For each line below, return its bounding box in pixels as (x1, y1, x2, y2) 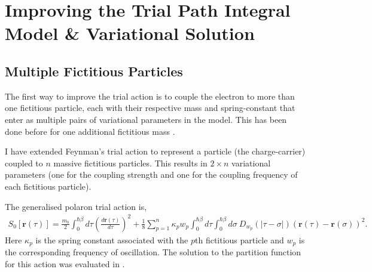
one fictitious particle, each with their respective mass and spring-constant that (5, 101, 295, 114)
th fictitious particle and (195, 233, 284, 246)
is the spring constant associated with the (35, 233, 188, 246)
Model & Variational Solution (5, 21, 255, 45)
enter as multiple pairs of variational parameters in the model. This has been (5, 113, 287, 125)
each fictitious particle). (5, 180, 92, 192)
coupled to (5, 156, 43, 169)
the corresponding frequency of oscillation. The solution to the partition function (5, 246, 301, 258)
